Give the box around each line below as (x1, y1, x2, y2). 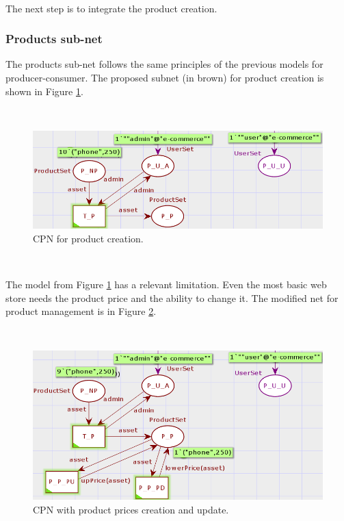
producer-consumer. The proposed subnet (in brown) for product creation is (5, 71, 324, 84)
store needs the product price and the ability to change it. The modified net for (5, 290, 339, 305)
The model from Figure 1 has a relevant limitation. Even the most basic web (5, 277, 327, 291)
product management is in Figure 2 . (5, 304, 157, 318)
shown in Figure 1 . (5, 84, 83, 98)
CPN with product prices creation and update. (33, 502, 229, 516)
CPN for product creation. (33, 231, 144, 245)
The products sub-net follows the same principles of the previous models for (5, 57, 323, 71)
